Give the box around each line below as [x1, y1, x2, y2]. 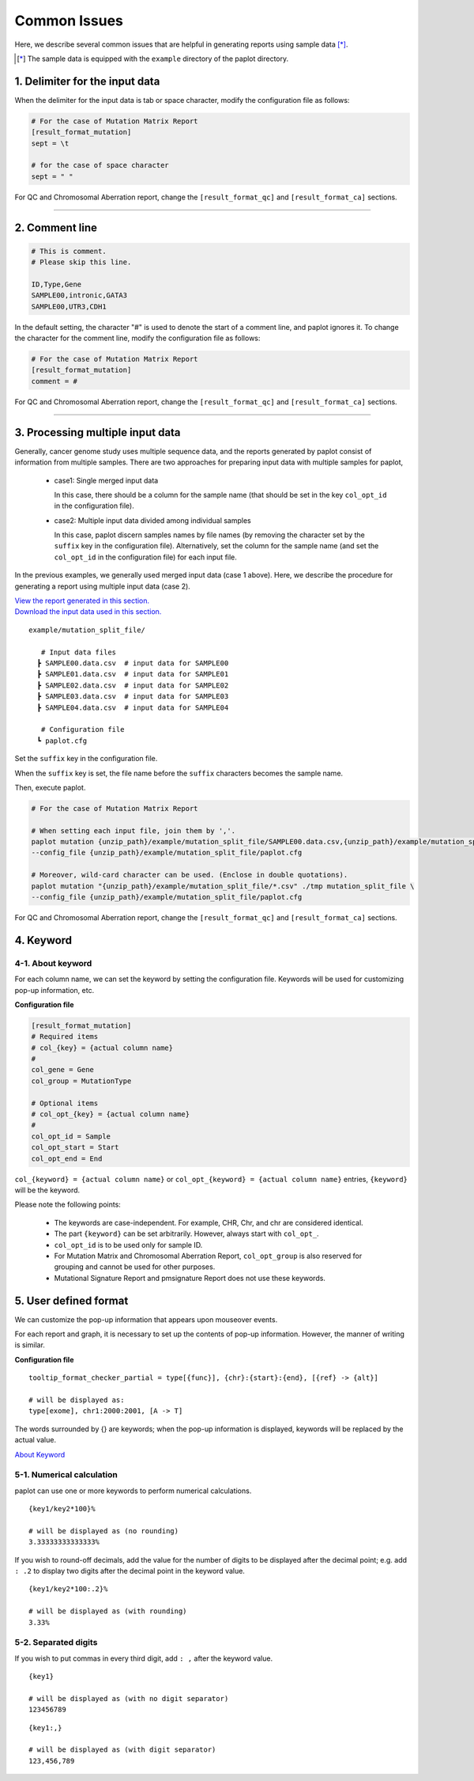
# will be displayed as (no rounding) [28, 1526, 179, 1535]
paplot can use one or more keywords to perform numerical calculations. [14, 1486, 252, 1495]
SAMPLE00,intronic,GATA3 [31, 291, 128, 300]
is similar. [14, 1340, 45, 1350]
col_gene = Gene [31, 1065, 95, 1074]
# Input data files [40, 647, 117, 657]
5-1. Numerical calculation [14, 1469, 118, 1480]
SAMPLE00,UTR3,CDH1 [31, 301, 107, 311]
